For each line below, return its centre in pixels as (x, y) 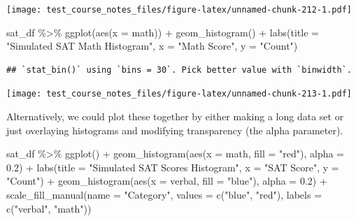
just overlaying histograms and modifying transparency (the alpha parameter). (175, 130)
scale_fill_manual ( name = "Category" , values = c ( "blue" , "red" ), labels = (164, 195)
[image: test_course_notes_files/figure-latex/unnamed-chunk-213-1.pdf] (179, 94)
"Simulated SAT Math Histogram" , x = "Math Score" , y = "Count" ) (152, 46)
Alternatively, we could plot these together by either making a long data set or (175, 116)
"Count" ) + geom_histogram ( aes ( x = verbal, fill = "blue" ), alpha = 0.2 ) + (167, 181)
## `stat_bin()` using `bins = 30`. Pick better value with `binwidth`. (179, 70)
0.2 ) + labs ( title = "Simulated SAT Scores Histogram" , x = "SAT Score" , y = (173, 167)
